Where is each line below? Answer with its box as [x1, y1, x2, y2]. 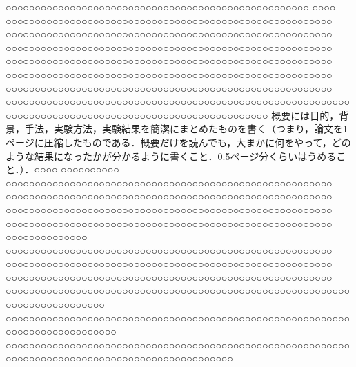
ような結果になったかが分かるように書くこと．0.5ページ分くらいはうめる [6, 148, 337, 163]
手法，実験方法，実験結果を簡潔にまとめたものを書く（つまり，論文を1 [24, 121, 348, 136]
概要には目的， [271, 108, 339, 122]
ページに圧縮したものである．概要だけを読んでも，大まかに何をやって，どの [6, 135, 351, 149]
